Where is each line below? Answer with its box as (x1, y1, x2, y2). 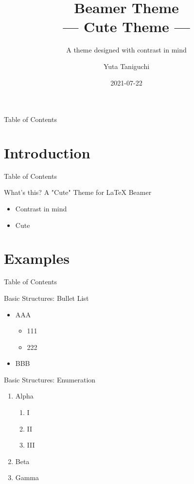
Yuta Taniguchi (103, 61, 150, 71)
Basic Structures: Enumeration (4, 374, 96, 384)
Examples (4, 248, 70, 268)
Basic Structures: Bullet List (4, 293, 89, 303)
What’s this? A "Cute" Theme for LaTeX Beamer (4, 187, 152, 197)
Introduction (4, 142, 90, 162)
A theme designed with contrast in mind (66, 45, 187, 55)
